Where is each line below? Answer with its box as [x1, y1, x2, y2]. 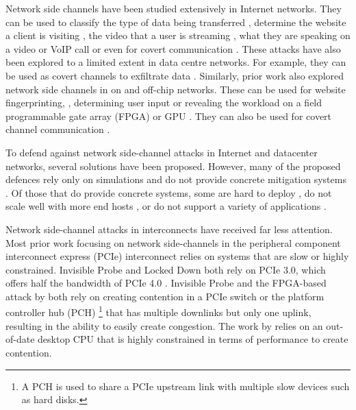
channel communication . [5, 122, 110, 136]
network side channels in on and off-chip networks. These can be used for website [5, 82, 346, 96]
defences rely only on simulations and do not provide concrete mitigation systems [5, 172, 346, 186]
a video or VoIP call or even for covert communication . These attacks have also [5, 41, 341, 56]
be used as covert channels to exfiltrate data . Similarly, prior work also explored [5, 68, 344, 82]
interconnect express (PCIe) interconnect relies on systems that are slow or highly [5, 249, 349, 263]
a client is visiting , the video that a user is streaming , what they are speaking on [5, 28, 351, 43]
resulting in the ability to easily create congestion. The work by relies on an [5, 318, 323, 333]
